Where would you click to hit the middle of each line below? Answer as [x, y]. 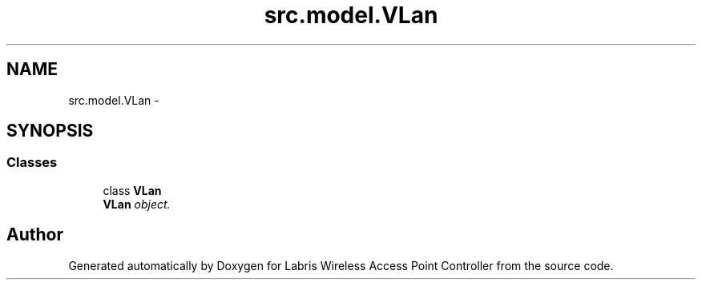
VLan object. [137, 204]
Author [35, 235]
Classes [32, 163]
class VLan [132, 190]
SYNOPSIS [50, 131]
